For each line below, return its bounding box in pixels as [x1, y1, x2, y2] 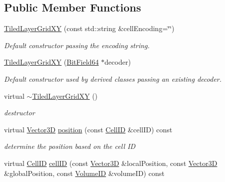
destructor [4, 107, 35, 118]
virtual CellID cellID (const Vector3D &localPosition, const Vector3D [4, 157, 217, 168]
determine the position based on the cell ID [4, 141, 135, 151]
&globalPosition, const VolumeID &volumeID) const [4, 167, 164, 178]
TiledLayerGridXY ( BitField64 [4, 57, 99, 67]
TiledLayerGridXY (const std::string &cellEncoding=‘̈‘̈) [4, 23, 174, 34]
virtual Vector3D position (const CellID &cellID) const [4, 124, 172, 134]
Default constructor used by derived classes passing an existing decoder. [4, 73, 222, 84]
